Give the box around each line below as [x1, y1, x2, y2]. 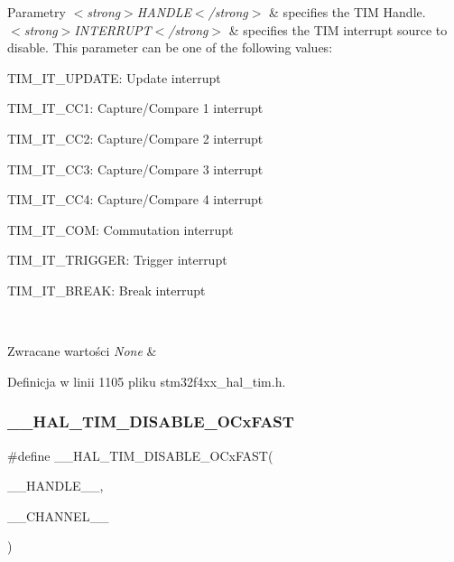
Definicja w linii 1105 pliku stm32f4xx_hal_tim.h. [7, 371, 286, 390]
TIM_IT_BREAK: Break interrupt [7, 280, 206, 299]
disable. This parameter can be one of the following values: [7, 38, 333, 57]
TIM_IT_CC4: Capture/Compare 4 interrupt [7, 190, 264, 209]
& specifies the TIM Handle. [269, 3, 426, 21]
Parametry [7, 3, 66, 21]
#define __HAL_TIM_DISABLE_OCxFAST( [7, 445, 273, 464]
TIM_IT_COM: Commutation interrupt [7, 220, 234, 239]
